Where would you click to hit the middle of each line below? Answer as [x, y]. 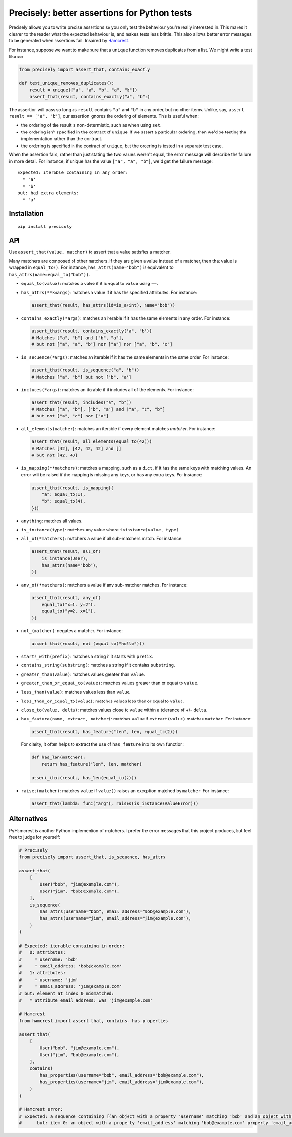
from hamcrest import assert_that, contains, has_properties [94, 1021]
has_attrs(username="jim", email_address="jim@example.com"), [116, 919]
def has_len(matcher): [58, 757]
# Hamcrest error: [41, 1109]
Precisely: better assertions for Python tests [100, 13]
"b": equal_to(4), [64, 501]
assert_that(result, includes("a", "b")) [82, 402]
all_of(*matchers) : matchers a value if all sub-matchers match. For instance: [102, 539]
